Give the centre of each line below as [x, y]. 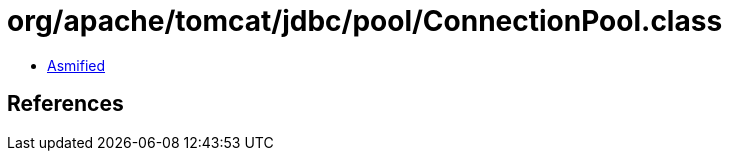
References [65, 104]
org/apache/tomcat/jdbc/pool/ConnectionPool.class [365, 21]
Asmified [76, 65]
